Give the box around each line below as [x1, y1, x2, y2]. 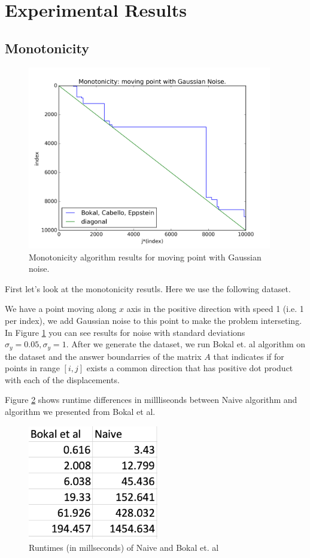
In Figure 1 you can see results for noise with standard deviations [5, 326, 245, 338]
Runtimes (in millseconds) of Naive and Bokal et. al [29, 541, 219, 554]
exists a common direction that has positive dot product [86, 362, 293, 374]
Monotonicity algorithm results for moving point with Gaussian [29, 250, 262, 263]
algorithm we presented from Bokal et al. [5, 405, 156, 417]
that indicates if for [213, 350, 284, 362]
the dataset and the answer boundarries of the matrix [5, 350, 202, 362]
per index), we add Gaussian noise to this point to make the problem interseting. [5, 314, 302, 326]
